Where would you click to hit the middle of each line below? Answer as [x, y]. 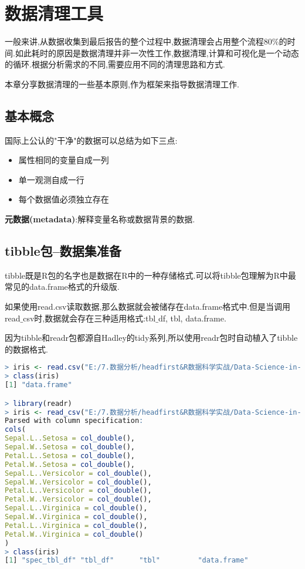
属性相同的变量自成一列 [64, 160]
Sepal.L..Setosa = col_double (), [70, 438]
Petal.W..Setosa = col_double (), [70, 464]
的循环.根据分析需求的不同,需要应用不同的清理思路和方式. [115, 64]
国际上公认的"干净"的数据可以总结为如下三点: [91, 140]
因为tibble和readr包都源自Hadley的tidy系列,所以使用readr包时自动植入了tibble [151, 338]
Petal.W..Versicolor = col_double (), [78, 499]
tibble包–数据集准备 [63, 251]
